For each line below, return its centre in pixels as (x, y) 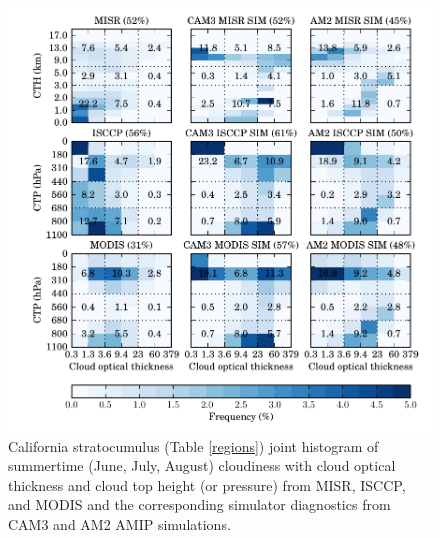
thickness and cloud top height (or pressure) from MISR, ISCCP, (207, 484)
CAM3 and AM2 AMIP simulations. (119, 523)
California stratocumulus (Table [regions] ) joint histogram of (193, 445)
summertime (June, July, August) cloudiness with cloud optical (202, 465)
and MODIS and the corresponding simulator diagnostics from (199, 504)
